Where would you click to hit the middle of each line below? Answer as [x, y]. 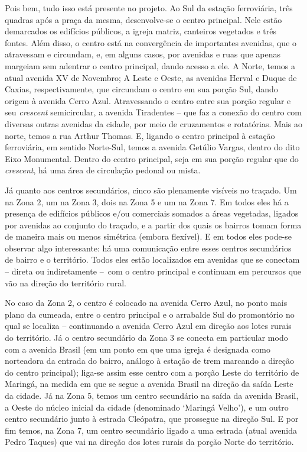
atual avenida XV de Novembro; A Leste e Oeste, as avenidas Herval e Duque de [151, 77]
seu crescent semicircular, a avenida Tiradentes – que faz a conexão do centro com [153, 112]
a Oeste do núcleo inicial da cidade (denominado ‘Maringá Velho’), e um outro [147, 407]
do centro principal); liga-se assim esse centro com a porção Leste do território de [152, 372]
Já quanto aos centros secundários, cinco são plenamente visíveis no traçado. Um [151, 190]
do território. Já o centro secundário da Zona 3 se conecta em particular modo [146, 338]
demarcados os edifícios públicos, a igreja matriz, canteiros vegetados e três [141, 31]
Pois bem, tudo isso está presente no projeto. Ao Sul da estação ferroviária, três [149, 8]
